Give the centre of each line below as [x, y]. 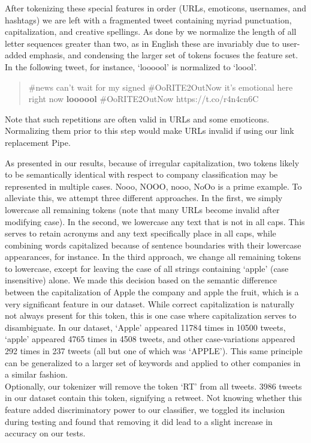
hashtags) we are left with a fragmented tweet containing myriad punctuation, [148, 20]
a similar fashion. [36, 374]
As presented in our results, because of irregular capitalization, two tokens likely [152, 162]
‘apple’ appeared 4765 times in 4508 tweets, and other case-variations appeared [150, 339]
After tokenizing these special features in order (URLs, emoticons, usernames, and [156, 8]
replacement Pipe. [38, 142]
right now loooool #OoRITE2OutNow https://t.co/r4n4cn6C [144, 99]
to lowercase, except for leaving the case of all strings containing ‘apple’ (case [147, 268]
